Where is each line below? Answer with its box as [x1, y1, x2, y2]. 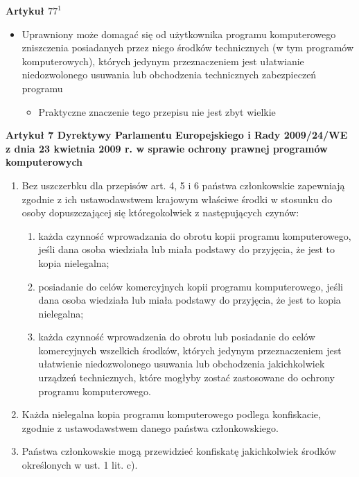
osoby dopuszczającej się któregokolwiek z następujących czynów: [21, 205, 299, 220]
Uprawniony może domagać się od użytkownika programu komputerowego [21, 26, 336, 41]
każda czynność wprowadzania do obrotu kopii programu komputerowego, [38, 228, 351, 243]
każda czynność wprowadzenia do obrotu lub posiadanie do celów [38, 329, 315, 344]
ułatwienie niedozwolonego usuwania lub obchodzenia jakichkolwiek [38, 356, 325, 371]
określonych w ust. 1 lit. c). [21, 458, 138, 472]
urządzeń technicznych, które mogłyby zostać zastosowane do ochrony [38, 370, 335, 385]
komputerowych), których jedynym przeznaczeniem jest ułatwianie [21, 53, 304, 68]
